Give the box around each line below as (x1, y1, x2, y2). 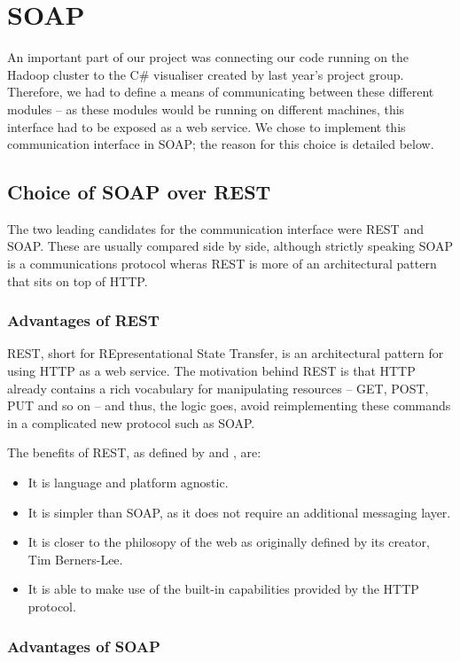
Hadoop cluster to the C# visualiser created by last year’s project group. (7, 65, 404, 83)
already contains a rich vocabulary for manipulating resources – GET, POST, (7, 378, 429, 397)
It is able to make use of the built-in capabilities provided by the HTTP (27, 580, 419, 598)
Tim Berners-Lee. (27, 549, 123, 568)
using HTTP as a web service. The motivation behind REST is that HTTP (7, 362, 416, 380)
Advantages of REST (7, 309, 160, 331)
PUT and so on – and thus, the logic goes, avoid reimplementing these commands (7, 396, 451, 415)
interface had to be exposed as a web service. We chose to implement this (7, 117, 406, 136)
